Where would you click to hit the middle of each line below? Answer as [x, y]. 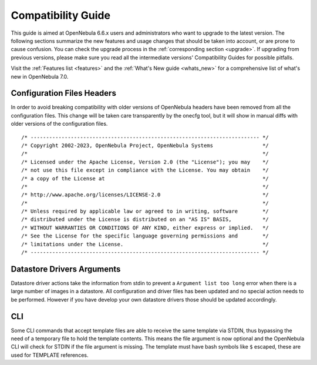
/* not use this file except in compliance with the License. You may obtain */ [145, 170]
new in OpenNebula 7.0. [40, 76]
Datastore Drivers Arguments [66, 269]
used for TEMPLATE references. [50, 355]
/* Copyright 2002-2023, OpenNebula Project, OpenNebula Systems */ [145, 145]
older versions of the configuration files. [59, 124]
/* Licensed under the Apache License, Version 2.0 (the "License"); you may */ [145, 162]
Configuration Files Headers [64, 93]
